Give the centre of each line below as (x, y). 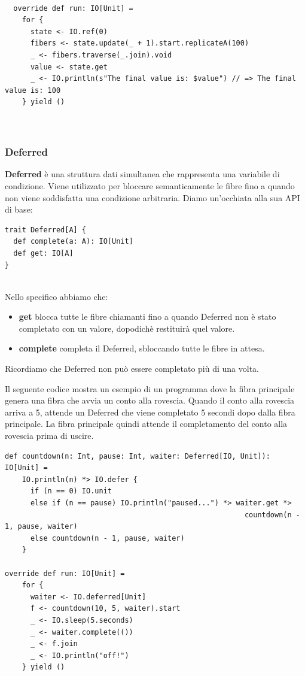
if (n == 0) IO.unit (71, 491)
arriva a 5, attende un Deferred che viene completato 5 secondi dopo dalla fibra (150, 412)
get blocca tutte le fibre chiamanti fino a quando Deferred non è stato (147, 316)
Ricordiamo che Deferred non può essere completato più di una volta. (132, 369)
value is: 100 (33, 90)
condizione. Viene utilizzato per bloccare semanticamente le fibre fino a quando (150, 185)
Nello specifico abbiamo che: (57, 296)
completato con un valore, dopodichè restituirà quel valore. (127, 328)
